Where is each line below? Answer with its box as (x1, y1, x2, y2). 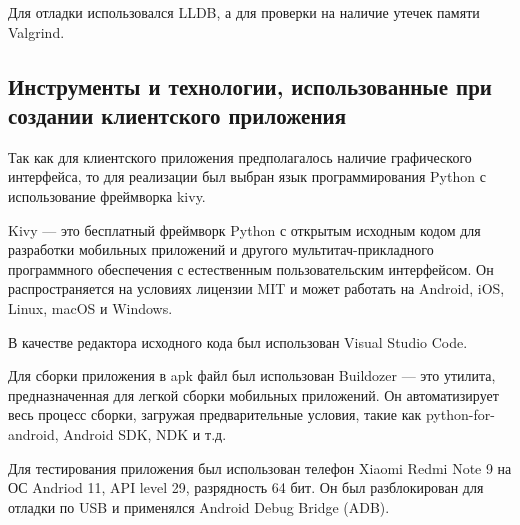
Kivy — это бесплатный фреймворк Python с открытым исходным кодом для (8, 219, 481, 240)
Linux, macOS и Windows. (8, 297, 173, 318)
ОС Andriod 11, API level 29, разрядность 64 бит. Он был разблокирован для (8, 477, 484, 498)
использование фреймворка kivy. (8, 185, 206, 206)
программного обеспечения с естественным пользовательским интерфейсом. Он (8, 258, 494, 279)
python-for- (425, 404, 495, 425)
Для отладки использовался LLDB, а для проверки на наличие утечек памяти (8, 2, 480, 22)
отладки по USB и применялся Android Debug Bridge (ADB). (8, 496, 390, 517)
